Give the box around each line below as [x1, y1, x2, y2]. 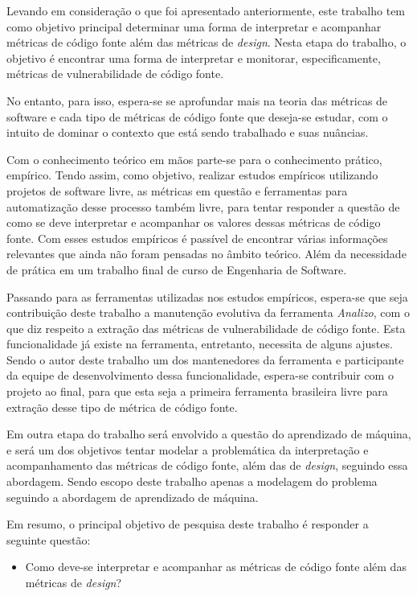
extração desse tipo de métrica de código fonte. [6, 398, 238, 415]
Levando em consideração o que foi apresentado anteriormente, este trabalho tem [6, 2, 406, 18]
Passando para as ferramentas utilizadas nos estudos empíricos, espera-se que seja [6, 288, 408, 305]
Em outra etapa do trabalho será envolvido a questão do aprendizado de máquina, [6, 425, 411, 442]
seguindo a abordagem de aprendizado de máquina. [6, 488, 259, 505]
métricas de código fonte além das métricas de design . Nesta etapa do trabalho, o [6, 34, 407, 51]
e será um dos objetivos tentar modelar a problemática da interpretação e [6, 441, 369, 458]
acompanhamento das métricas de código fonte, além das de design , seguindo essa [6, 457, 408, 474]
